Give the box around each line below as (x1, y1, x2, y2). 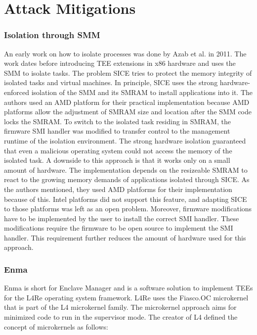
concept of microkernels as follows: (4, 321, 108, 332)
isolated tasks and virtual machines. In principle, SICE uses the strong (4, 77, 218, 88)
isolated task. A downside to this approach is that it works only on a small (4, 155, 230, 165)
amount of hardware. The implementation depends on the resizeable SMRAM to (4, 164, 248, 175)
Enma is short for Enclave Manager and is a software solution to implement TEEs (4, 283, 253, 293)
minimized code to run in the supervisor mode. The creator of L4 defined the (4, 312, 238, 322)
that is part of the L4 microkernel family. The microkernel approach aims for (4, 302, 237, 312)
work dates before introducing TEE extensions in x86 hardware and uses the (4, 58, 236, 68)
